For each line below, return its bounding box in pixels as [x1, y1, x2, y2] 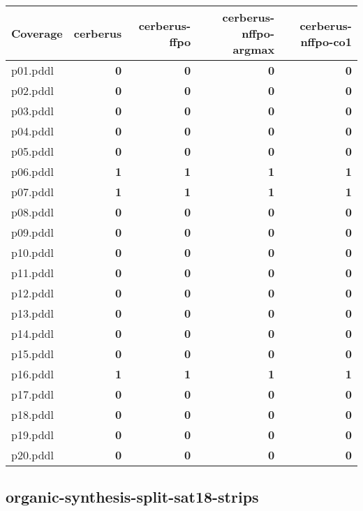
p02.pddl [11, 82, 54, 98]
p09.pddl [11, 224, 54, 240]
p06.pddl [11, 163, 54, 179]
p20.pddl [11, 447, 54, 463]
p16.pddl [11, 366, 54, 382]
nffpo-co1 [300, 33, 352, 50]
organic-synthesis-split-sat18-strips [6, 486, 259, 508]
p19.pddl [11, 427, 54, 443]
